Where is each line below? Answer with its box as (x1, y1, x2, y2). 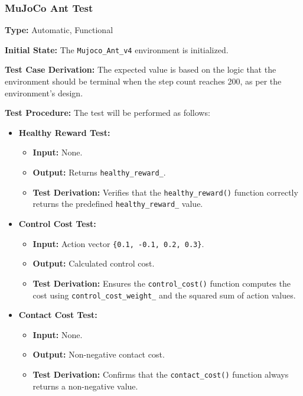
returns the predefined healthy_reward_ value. (32, 197, 203, 210)
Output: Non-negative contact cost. (32, 348, 165, 361)
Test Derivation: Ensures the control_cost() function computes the (32, 277, 291, 289)
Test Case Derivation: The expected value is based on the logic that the (5, 63, 276, 76)
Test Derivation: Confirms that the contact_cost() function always (32, 368, 289, 380)
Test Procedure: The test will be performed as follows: (5, 106, 210, 119)
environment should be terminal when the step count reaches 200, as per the (5, 75, 282, 87)
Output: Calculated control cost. (32, 257, 155, 270)
